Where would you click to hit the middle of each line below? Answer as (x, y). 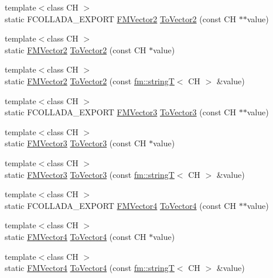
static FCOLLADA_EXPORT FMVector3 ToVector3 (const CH (120, 112)
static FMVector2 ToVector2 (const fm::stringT (90, 80)
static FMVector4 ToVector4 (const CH (76, 236)
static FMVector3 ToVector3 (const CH (76, 143)
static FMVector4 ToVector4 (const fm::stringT (90, 268)
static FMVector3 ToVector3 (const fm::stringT (90, 174)
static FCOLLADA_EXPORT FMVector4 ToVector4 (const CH (120, 205)
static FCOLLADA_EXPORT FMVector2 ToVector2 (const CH (120, 18)
